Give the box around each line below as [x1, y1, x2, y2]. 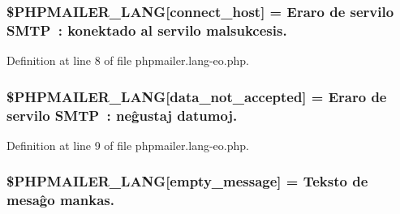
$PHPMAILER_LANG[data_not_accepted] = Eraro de [6, 86, 387, 106]
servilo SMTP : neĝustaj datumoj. [6, 105, 238, 125]
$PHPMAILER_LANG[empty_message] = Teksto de [6, 171, 368, 191]
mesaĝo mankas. [6, 190, 114, 210]
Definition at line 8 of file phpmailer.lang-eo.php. [6, 52, 249, 69]
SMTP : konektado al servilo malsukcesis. [6, 19, 287, 40]
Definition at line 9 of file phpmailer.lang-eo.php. [6, 136, 249, 153]
